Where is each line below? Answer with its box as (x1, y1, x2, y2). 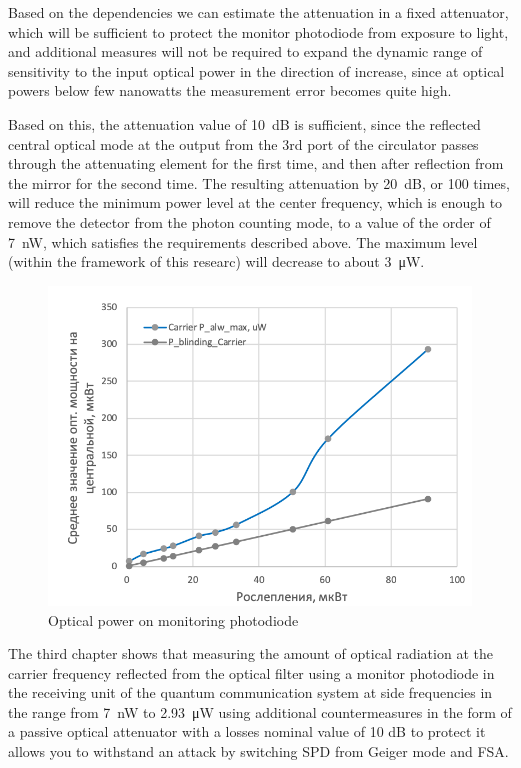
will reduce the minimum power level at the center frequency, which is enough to (8, 192, 503, 213)
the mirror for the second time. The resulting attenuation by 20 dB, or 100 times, (8, 172, 510, 193)
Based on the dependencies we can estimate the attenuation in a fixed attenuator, (8, 2, 509, 22)
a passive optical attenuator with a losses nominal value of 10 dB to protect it (8, 721, 486, 742)
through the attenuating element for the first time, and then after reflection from (8, 153, 504, 174)
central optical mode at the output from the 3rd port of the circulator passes (8, 133, 479, 154)
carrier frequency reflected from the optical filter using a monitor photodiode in (8, 662, 495, 683)
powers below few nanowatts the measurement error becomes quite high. (8, 80, 452, 101)
